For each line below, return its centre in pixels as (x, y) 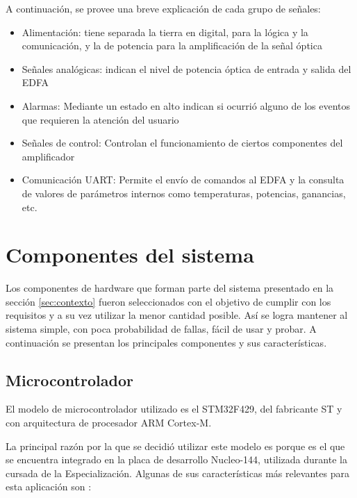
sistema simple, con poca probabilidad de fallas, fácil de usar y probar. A (161, 329)
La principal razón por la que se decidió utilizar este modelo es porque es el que (175, 446)
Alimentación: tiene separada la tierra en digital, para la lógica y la (165, 32)
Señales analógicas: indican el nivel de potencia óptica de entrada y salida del (186, 68)
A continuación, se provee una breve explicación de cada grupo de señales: (163, 8)
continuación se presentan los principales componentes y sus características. (166, 342)
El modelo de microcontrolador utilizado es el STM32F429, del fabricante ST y (174, 409)
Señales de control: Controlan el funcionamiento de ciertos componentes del (182, 143)
